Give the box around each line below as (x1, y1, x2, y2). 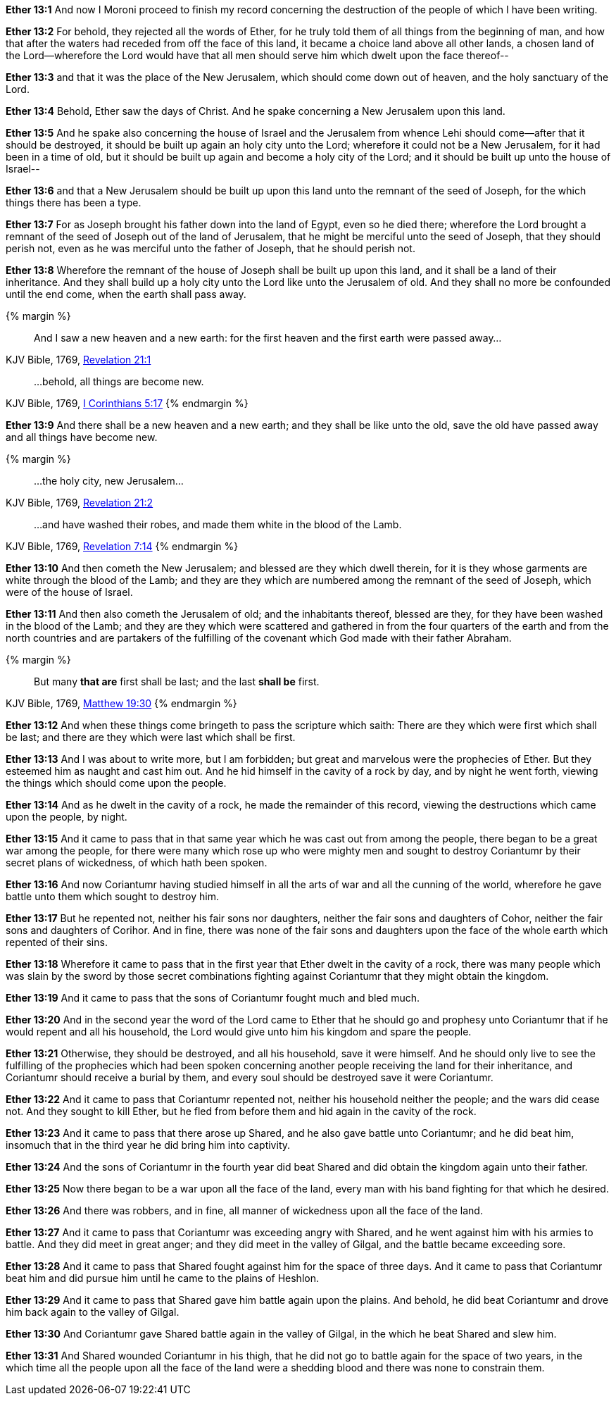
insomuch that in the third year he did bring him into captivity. (6, 1139, 291, 1151)
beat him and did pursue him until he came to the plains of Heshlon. (6, 1272, 319, 1284)
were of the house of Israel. (6, 586, 133, 598)
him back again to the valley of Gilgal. (6, 1306, 180, 1318)
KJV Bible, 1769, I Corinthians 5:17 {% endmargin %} (6, 397, 249, 409)
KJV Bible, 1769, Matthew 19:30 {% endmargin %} (6, 697, 237, 709)
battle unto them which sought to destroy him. (6, 890, 219, 902)
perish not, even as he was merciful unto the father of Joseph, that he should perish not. (6, 242, 415, 254)
